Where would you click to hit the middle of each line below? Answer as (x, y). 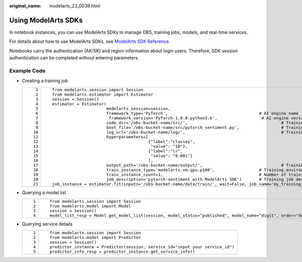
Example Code (27, 70)
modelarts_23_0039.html (75, 6)
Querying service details (47, 224)
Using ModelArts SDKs (46, 20)
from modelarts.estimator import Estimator (103, 94)
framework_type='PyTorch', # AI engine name (203, 113)
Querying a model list (44, 192)
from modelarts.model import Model (90, 206)
